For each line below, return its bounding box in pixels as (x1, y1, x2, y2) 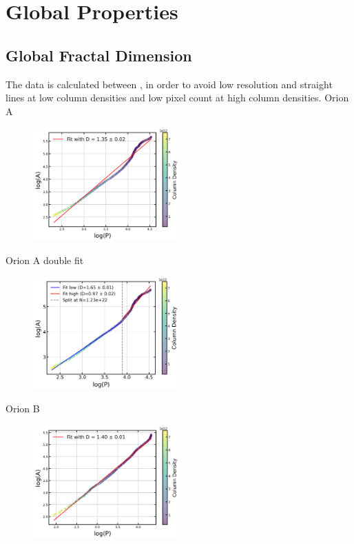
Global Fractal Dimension (6, 44, 192, 66)
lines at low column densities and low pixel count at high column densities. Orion (6, 90, 349, 105)
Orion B (6, 401, 40, 416)
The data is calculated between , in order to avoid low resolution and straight (6, 77, 333, 91)
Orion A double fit (6, 252, 84, 267)
